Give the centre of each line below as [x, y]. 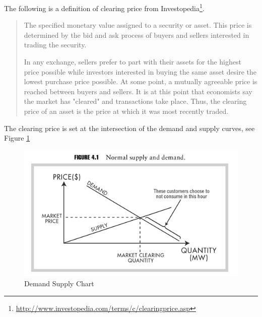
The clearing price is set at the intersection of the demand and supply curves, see [129, 128]
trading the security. [55, 45]
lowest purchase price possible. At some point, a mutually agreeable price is [141, 81]
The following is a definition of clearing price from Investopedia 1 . [104, 7]
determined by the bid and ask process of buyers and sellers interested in [137, 35]
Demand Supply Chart [59, 283]
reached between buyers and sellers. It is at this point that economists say [138, 91]
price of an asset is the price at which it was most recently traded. [126, 111]
